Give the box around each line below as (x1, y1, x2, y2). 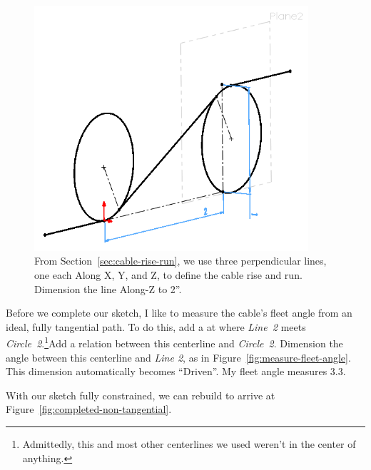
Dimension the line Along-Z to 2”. (34, 281, 182, 296)
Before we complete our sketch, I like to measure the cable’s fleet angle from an (6, 305, 352, 320)
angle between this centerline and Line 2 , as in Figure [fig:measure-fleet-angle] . (6, 349, 351, 364)
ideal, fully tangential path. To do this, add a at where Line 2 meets (6, 319, 306, 334)
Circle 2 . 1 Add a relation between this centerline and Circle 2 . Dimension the (6, 334, 343, 351)
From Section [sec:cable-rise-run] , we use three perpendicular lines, (34, 253, 327, 268)
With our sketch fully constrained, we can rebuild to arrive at (6, 387, 275, 402)
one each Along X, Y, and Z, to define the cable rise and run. (34, 267, 303, 282)
